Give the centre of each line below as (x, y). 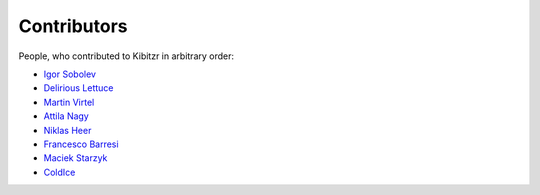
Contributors (73, 26)
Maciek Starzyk (75, 158)
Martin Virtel (69, 102)
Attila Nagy (66, 116)
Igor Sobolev (70, 74)
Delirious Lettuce (78, 88)
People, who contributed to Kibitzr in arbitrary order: (126, 56)
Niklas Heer (67, 130)
